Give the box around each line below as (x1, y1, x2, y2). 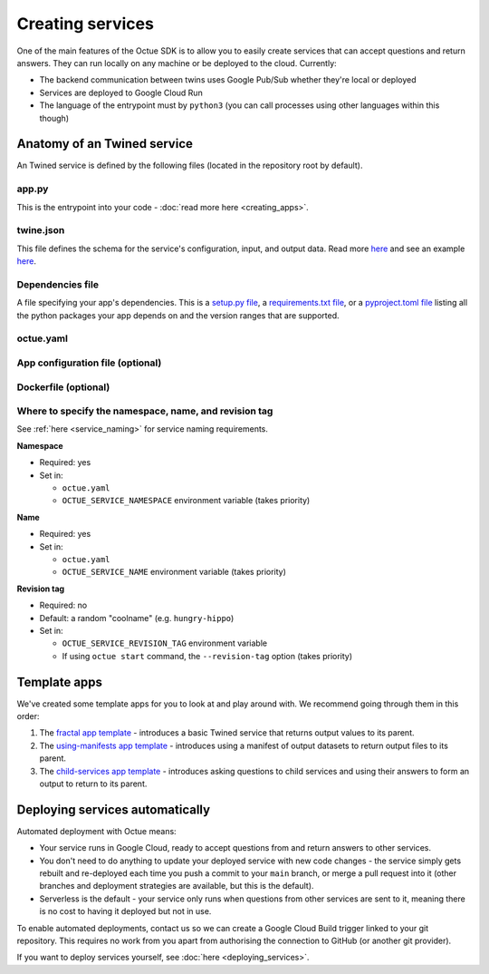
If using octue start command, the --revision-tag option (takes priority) (62, 650, 353, 661)
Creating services (16, 14, 154, 34)
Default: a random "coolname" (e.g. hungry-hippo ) (39, 612, 235, 623)
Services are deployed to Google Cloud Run (39, 87, 203, 98)
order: (16, 710, 40, 721)
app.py (16, 182, 49, 195)
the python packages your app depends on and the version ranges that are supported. (16, 309, 340, 321)
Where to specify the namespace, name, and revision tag (16, 404, 273, 417)
